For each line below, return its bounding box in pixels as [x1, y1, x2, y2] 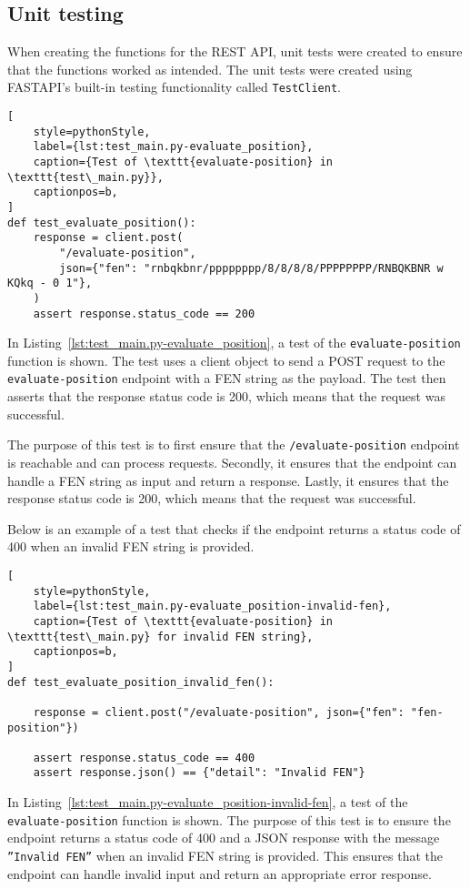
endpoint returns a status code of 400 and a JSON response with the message [7, 828, 440, 847]
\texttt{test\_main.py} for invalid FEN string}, [7, 630, 314, 643]
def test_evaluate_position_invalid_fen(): [7, 675, 275, 689]
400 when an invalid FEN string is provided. [7, 537, 255, 556]
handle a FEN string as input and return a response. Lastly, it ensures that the [7, 470, 449, 490]
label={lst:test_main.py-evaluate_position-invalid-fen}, [33, 600, 392, 613]
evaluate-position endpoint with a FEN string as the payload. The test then [7, 369, 446, 388]
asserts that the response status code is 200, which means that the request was [7, 387, 445, 406]
